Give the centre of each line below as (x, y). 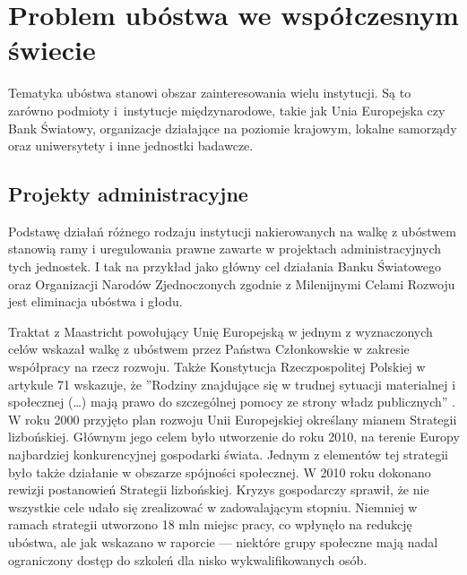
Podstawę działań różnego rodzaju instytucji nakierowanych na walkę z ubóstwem (232, 231)
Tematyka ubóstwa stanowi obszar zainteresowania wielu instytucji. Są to (210, 93)
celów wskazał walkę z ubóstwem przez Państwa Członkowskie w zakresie (209, 349)
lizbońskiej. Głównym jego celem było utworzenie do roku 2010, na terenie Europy (234, 437)
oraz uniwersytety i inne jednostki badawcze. (131, 146)
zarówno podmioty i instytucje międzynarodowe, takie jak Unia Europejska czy (227, 110)
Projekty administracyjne (128, 194)
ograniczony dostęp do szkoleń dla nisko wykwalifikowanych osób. (188, 559)
